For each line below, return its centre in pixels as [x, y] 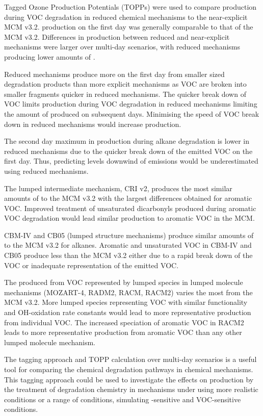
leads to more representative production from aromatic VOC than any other [123, 332]
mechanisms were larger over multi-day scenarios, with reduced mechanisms [122, 47]
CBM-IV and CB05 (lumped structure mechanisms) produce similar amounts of [129, 235]
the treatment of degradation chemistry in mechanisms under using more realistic [131, 389]
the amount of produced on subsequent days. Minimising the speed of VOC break [132, 113]
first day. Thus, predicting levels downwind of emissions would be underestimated [131, 161]
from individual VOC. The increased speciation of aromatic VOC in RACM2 [124, 322]
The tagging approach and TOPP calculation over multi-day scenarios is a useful [130, 359]
